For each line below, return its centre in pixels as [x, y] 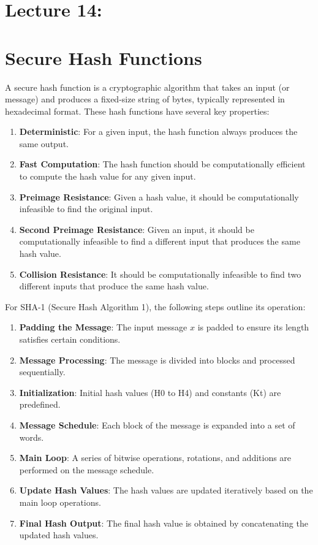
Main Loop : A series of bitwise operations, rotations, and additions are [155, 458]
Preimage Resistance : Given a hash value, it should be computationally [159, 196]
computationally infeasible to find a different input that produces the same [160, 241]
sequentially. [42, 372]
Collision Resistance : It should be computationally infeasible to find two [160, 274]
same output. [44, 143]
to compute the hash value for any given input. [108, 176]
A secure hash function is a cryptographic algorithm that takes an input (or [147, 87]
